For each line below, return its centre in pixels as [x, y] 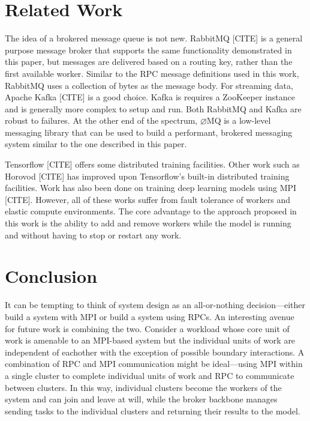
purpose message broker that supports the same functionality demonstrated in [148, 50]
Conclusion [51, 276]
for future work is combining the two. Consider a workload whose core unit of [147, 328]
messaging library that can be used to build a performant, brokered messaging [149, 132]
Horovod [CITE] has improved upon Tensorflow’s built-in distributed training [147, 176]
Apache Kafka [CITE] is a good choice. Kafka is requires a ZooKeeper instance [150, 97]
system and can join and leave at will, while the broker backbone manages [141, 399]
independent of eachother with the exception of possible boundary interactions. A [155, 352]
